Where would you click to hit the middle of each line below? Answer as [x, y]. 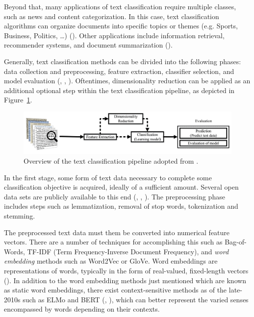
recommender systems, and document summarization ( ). [88, 45]
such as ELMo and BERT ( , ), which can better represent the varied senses [136, 299]
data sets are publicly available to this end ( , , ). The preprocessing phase [114, 196]
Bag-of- [236, 242]
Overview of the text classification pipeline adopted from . [111, 161]
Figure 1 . [18, 100]
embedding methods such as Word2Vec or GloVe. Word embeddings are [111, 261]
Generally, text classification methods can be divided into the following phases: [123, 61]
